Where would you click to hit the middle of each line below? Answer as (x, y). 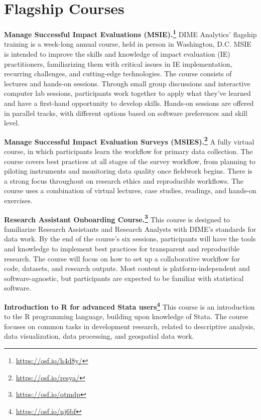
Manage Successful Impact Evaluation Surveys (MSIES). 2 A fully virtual (129, 141)
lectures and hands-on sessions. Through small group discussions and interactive (127, 83)
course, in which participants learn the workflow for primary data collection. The (128, 151)
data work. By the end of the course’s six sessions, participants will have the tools (130, 239)
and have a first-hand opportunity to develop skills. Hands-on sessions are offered (129, 103)
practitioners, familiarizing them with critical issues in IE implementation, (118, 63)
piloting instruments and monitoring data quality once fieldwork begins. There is (128, 171)
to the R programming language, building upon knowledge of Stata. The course (126, 316)
